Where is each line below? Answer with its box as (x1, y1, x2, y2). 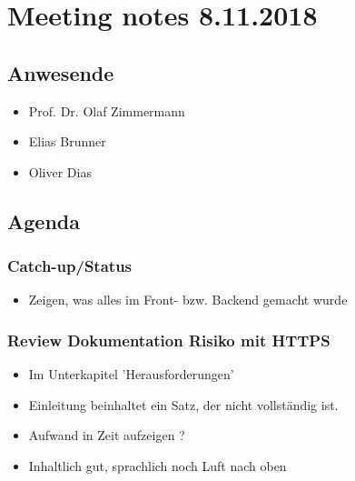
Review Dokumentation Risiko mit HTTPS (7, 328, 330, 351)
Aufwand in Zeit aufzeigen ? (28, 426, 185, 445)
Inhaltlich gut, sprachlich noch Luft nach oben (28, 456, 287, 475)
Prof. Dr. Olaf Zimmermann (28, 101, 185, 120)
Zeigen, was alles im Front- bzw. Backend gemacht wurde (28, 290, 348, 309)
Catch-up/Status (7, 255, 133, 277)
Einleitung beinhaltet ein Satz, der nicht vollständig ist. (28, 395, 339, 414)
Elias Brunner (28, 132, 106, 151)
